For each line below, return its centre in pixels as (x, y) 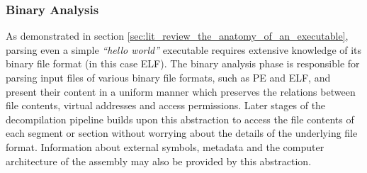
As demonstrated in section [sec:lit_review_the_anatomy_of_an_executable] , (177, 36)
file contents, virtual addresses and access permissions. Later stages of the (166, 105)
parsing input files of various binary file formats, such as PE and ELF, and (168, 77)
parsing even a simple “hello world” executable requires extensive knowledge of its (184, 49)
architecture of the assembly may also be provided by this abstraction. (159, 161)
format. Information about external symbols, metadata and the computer (165, 146)
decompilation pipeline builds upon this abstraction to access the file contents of (180, 119)
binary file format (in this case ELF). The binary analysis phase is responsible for (183, 63)
